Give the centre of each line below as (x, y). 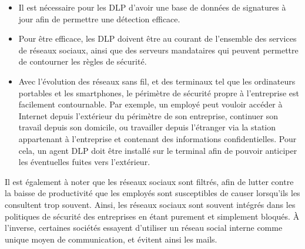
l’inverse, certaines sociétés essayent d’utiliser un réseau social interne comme (144, 228)
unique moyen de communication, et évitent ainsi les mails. (111, 239)
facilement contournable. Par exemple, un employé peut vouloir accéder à (150, 104)
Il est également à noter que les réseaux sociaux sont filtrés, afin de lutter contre (149, 181)
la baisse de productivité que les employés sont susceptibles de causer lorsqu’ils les (152, 193)
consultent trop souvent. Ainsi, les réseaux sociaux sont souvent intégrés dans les (150, 204)
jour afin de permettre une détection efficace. (99, 18)
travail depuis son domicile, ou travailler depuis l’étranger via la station (147, 127)
